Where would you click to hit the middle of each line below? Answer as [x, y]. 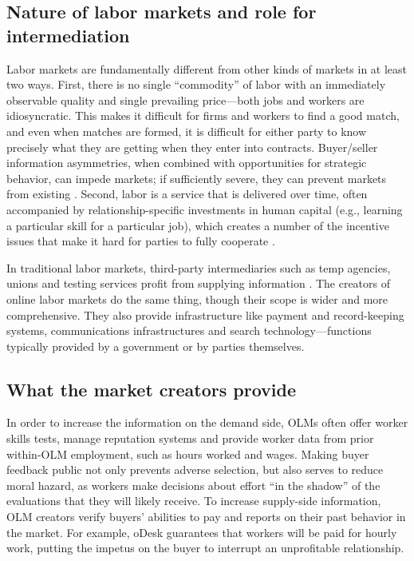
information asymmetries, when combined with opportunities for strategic [187, 163]
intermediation [68, 35]
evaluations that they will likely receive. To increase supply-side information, [194, 501]
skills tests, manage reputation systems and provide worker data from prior [190, 438]
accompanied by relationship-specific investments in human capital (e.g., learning [205, 209]
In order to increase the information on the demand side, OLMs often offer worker [207, 422]
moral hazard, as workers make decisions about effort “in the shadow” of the [193, 485]
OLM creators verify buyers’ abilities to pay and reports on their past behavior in [206, 517]
